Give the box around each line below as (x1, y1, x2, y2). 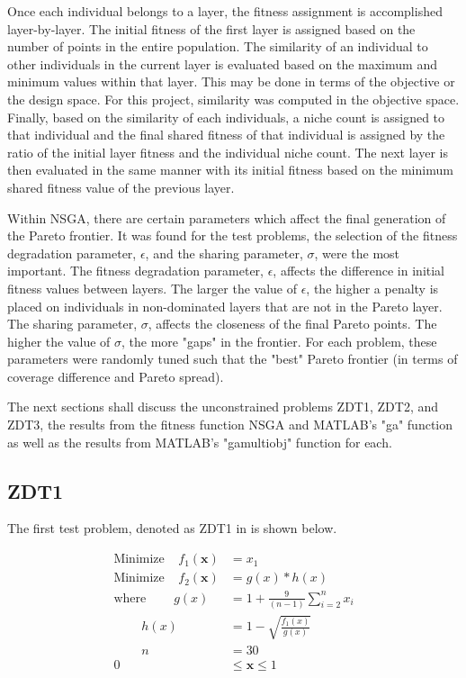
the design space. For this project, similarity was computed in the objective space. (7, 89, 460, 108)
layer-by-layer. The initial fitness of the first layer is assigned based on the (7, 19, 416, 38)
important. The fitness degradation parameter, (7, 261, 264, 280)
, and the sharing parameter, (145, 243, 303, 262)
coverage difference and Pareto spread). (7, 366, 224, 385)
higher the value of (7, 331, 111, 350)
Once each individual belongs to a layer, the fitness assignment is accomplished (7, 2, 443, 20)
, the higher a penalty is (306, 278, 439, 297)
